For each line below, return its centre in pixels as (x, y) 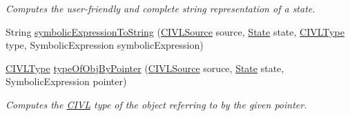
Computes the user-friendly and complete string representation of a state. (161, 8)
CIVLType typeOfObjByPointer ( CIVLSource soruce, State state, (145, 68)
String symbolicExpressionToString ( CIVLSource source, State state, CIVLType (175, 31)
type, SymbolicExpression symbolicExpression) (105, 45)
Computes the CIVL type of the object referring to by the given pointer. (156, 104)
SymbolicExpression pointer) (66, 81)
